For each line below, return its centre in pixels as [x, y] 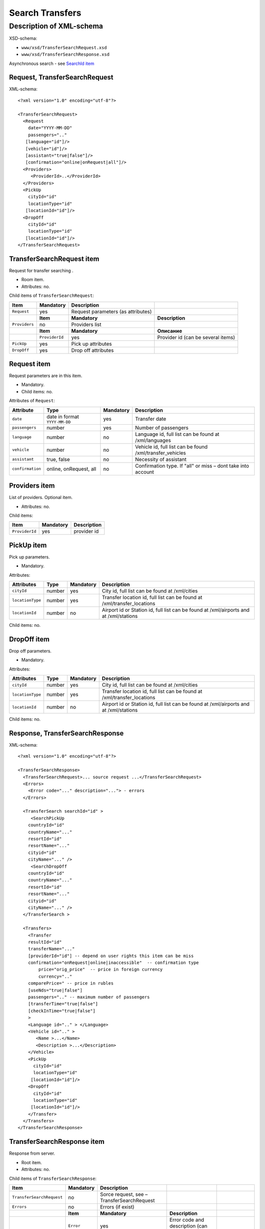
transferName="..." [51, 949]
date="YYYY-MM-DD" [50, 128]
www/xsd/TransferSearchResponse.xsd [66, 55]
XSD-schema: [23, 38]
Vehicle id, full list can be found [172, 446]
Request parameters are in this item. [46, 376]
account [145, 472]
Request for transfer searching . [41, 270]
